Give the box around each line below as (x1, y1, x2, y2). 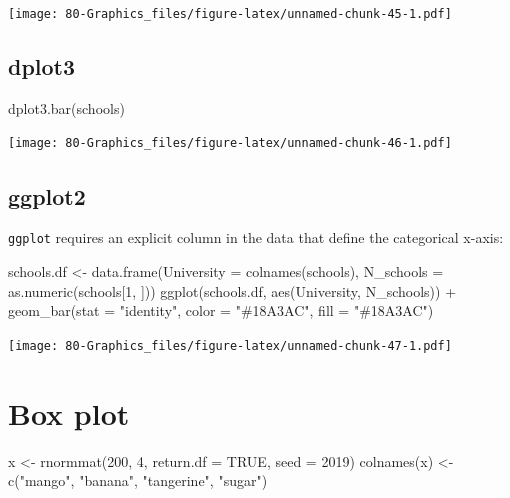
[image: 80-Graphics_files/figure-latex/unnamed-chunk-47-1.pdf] (8, 338, 452, 353)
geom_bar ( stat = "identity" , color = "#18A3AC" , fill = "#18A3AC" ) (8, 300, 434, 321)
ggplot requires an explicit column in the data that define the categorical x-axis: (8, 227, 504, 248)
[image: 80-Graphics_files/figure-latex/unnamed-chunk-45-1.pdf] (8, 7, 452, 21)
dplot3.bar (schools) (8, 97, 125, 118)
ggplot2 (8, 180, 86, 211)
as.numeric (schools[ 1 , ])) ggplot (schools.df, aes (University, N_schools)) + (8, 280, 457, 301)
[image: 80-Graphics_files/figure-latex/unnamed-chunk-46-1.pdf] (8, 136, 452, 151)
